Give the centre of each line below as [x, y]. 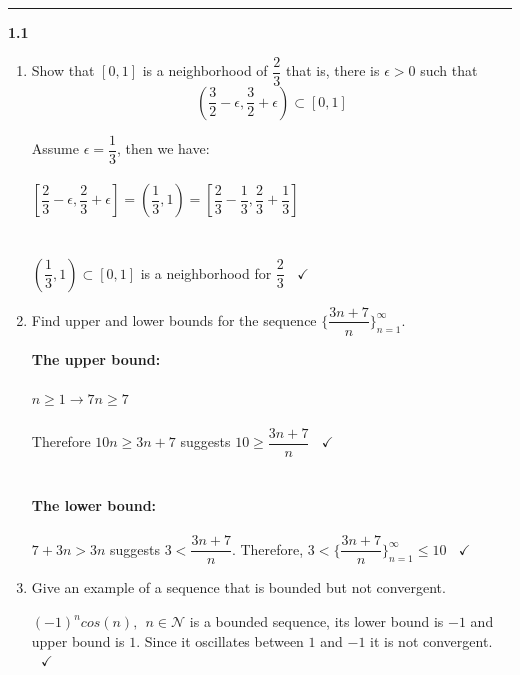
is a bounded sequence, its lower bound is [316, 621]
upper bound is [78, 640]
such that [449, 70]
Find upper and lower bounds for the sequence [174, 319]
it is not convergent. [431, 640]
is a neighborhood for [206, 272]
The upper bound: [96, 358]
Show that [63, 70]
